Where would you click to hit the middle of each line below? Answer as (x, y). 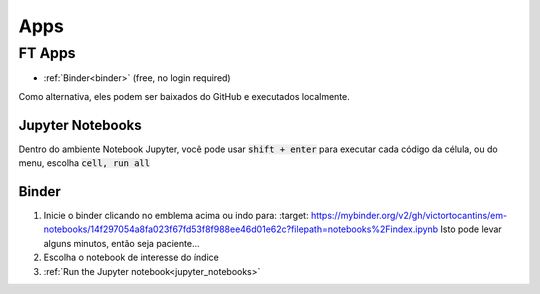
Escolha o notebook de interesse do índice (131, 257)
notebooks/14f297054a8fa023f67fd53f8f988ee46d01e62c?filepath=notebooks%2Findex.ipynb (241, 229)
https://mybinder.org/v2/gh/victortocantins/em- (409, 215)
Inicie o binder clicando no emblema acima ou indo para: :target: (176, 215)
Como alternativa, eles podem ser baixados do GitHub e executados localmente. (184, 96)
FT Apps (47, 53)
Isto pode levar (471, 229)
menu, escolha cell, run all (84, 163)
